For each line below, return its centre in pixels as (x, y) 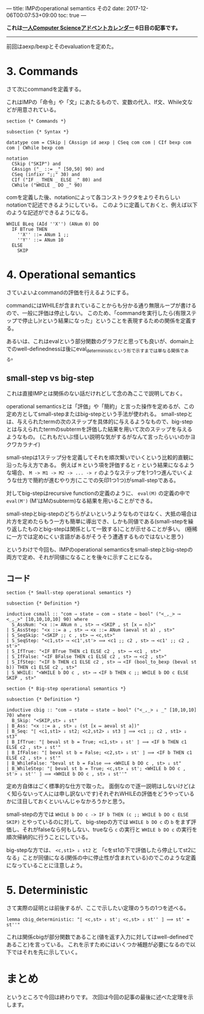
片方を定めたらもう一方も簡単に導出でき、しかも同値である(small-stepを (97, 522)
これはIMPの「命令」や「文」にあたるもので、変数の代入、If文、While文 (97, 102)
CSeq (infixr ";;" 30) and (46, 174)
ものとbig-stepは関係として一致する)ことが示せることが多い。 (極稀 (112, 529)
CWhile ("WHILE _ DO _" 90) (47, 185)
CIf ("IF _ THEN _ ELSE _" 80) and (57, 180)
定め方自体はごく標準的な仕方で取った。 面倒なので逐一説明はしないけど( (99, 786)
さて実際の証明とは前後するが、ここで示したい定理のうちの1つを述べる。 (98, 908)
